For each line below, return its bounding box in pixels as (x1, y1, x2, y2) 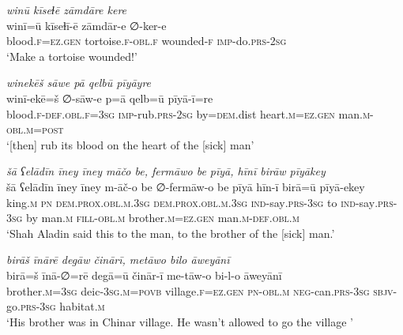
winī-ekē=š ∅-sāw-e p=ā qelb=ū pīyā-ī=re (6, 89, 213, 106)
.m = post (23, 121, 64, 137)
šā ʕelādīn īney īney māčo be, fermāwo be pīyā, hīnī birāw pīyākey (6, 163, 326, 179)
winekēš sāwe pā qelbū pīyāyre (6, 74, 152, 91)
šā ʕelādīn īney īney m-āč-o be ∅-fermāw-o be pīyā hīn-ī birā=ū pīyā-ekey (6, 178, 365, 194)
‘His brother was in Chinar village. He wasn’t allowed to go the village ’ (6, 313, 353, 329)
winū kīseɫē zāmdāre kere (6, 2, 127, 17)
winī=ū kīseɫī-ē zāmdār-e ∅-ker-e (6, 17, 167, 33)
